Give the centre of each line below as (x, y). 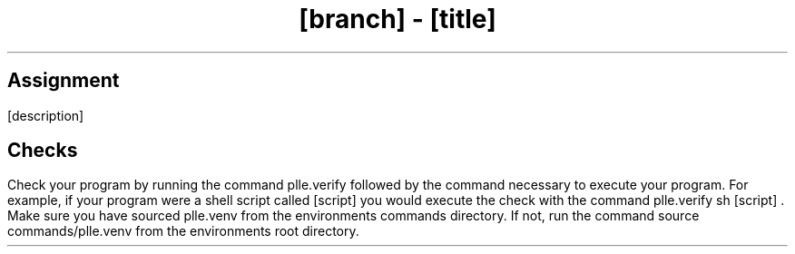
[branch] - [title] (397, 19)
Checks (43, 151)
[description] (46, 115)
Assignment (64, 81)
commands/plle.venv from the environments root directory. (183, 231)
